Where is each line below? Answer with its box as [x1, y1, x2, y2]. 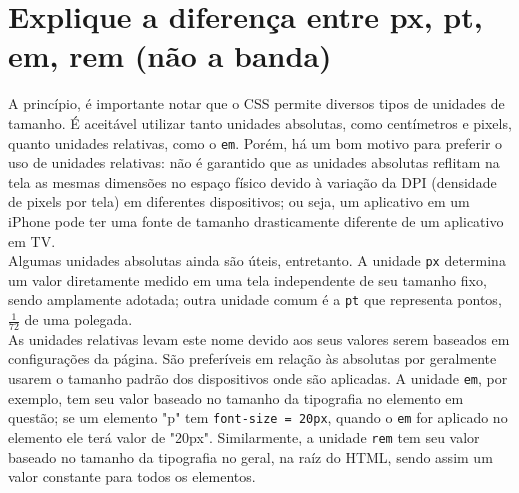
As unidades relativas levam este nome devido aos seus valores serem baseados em [8, 328, 510, 349]
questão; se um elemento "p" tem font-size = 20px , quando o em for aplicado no [8, 407, 508, 428]
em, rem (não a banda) [8, 35, 332, 76]
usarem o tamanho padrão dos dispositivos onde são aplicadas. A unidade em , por [8, 368, 508, 389]
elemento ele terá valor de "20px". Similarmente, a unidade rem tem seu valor [8, 426, 480, 447]
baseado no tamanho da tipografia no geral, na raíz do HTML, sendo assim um [8, 446, 493, 467]
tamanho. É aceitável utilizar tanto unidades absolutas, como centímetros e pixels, [8, 112, 512, 133]
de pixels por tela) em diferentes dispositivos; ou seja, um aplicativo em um [8, 191, 470, 212]
